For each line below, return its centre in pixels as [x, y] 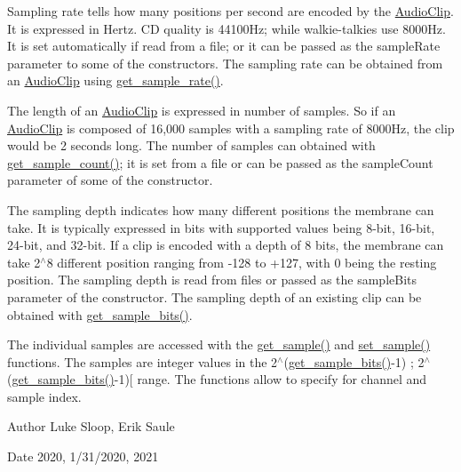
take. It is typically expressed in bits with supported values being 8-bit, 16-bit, [221, 227]
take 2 [24, 262]
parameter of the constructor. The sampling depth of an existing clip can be [215, 296]
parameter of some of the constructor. [110, 180]
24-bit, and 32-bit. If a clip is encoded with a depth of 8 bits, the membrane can [226, 245]
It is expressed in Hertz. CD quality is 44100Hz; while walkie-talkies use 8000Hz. [227, 28]
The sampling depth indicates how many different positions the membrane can [221, 209]
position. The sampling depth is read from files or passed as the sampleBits [212, 280]
